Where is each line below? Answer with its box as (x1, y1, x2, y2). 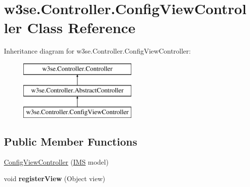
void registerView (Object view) (4, 173, 106, 183)
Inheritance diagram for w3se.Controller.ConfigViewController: (4, 46, 191, 56)
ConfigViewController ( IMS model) (4, 157, 109, 167)
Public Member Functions (4, 134, 137, 149)
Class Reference (27, 18, 136, 37)
